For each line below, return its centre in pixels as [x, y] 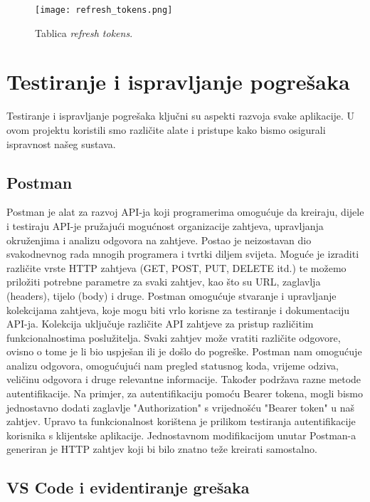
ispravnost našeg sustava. [61, 143]
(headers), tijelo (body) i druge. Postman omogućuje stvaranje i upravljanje [171, 295]
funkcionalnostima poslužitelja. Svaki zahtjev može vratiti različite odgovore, [174, 337]
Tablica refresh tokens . [84, 32]
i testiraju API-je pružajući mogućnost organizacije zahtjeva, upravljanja [165, 225]
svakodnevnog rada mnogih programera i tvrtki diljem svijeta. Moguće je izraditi [183, 254]
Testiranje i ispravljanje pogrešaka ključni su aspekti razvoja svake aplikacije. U [181, 116]
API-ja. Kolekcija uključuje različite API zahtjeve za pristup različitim [160, 324]
